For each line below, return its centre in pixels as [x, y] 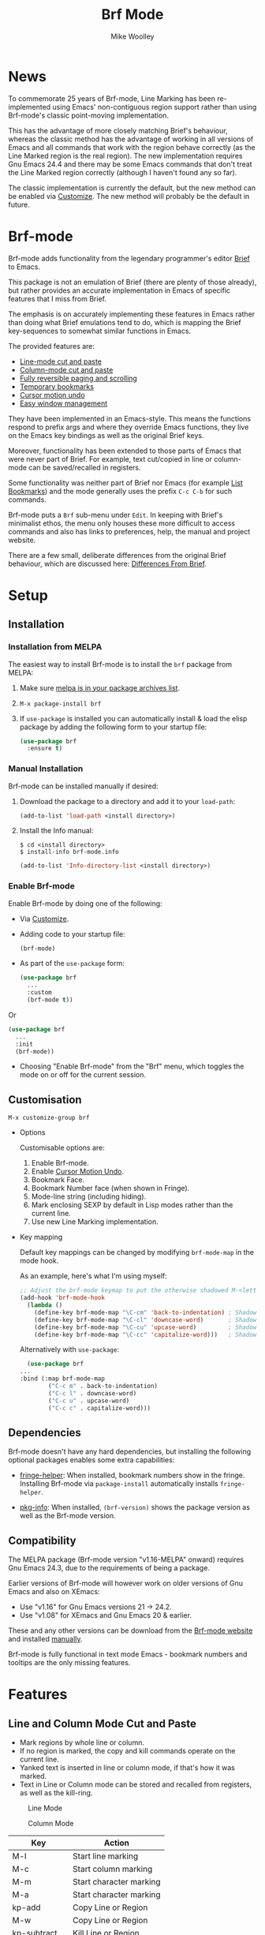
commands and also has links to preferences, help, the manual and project [129, 531]
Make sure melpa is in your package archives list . [99, 687]
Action [117, 1843]
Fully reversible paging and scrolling [78, 378]
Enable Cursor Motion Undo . [78, 1171]
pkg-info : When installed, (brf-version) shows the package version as [135, 1507]
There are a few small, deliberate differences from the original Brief [117, 555]
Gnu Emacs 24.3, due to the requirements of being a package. [109, 1568]
